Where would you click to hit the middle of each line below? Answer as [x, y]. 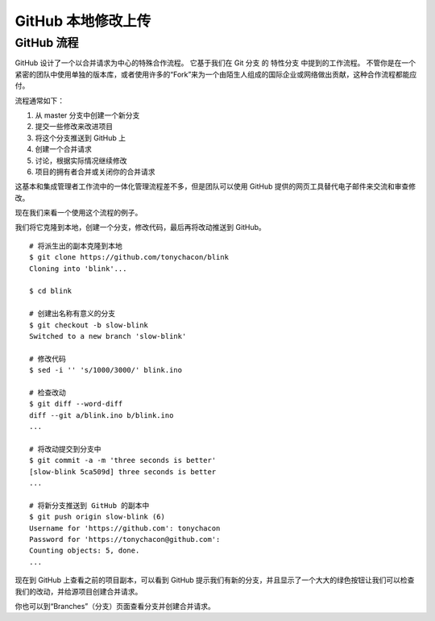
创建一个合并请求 [63, 149]
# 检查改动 [48, 392]
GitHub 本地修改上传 [83, 21]
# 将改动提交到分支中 [65, 449]
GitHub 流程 [47, 43]
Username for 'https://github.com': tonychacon [125, 528]
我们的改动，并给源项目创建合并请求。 [79, 591]
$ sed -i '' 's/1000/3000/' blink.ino [106, 370]
